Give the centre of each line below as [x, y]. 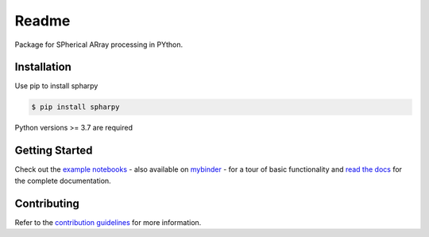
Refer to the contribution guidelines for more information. [108, 222]
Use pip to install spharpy [56, 86]
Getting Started [54, 151]
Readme [43, 21]
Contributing [47, 203]
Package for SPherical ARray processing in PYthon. [99, 45]
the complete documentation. [63, 181]
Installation [43, 67]
